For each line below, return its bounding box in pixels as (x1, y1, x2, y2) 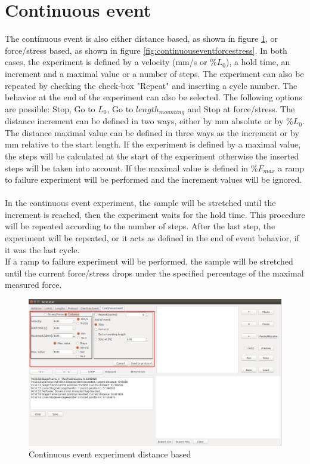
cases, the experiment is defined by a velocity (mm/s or (5, 56, 207, 68)
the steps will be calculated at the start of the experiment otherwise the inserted (5, 149, 299, 162)
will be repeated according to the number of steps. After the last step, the (5, 220, 275, 232)
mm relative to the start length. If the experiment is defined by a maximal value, (5, 138, 301, 150)
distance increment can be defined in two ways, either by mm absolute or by (5, 115, 284, 127)
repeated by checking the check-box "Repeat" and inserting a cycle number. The (5, 79, 297, 91)
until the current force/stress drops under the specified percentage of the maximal (5, 266, 304, 279)
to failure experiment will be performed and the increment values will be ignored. (5, 173, 302, 186)
